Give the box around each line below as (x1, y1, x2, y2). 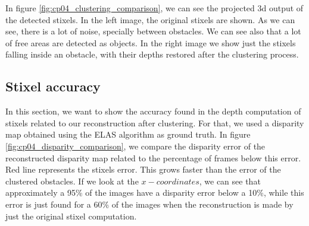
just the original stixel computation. (5, 209, 137, 222)
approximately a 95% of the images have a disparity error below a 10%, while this (5, 186, 304, 199)
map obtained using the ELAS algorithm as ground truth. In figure (5, 128, 251, 141)
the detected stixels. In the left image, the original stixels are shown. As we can (5, 13, 295, 26)
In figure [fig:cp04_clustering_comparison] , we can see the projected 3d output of (5, 2, 304, 14)
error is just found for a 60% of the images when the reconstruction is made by (5, 198, 294, 210)
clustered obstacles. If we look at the (5, 174, 139, 187)
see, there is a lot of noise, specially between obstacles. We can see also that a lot (5, 25, 301, 37)
